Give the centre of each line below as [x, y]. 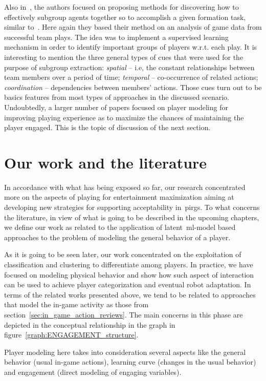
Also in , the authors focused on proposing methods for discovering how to [121, 7]
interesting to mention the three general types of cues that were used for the [124, 57]
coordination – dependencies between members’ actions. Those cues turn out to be [133, 87]
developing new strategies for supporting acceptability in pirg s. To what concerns [132, 207]
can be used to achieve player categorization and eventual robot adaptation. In [128, 284]
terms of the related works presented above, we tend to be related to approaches [130, 294]
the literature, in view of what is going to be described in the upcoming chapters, [132, 217]
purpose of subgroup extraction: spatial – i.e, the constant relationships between [129, 67]
